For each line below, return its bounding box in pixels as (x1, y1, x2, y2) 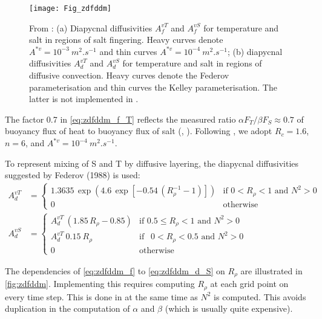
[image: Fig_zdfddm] (29, 4, 112, 13)
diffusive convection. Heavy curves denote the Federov (29, 69, 229, 82)
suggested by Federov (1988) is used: (5, 169, 140, 181)
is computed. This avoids (214, 290, 306, 303)
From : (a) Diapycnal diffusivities (29, 21, 153, 34)
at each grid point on (210, 277, 289, 290)
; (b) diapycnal (227, 45, 283, 57)
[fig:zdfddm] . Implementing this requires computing (5, 277, 195, 290)
